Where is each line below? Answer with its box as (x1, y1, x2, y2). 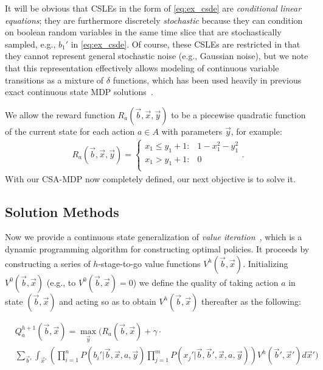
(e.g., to (46, 276, 76, 288)
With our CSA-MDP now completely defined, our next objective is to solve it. (5, 172, 296, 185)
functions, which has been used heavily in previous (113, 73, 302, 86)
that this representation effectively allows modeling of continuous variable (5, 61, 279, 74)
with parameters (161, 124, 223, 137)
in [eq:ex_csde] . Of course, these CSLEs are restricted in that (71, 37, 300, 50)
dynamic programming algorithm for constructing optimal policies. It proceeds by (5, 243, 310, 255)
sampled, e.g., (5, 37, 56, 50)
